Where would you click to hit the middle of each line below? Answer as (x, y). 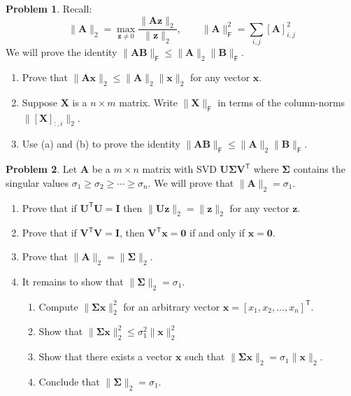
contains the (319, 169)
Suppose (40, 102)
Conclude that (69, 381)
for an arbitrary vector (172, 306)
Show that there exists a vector (106, 356)
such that (205, 356)
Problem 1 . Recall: (49, 8)
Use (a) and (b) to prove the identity (101, 144)
